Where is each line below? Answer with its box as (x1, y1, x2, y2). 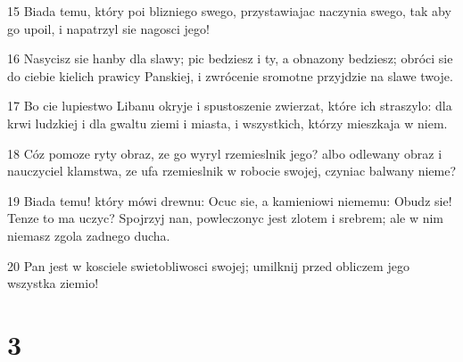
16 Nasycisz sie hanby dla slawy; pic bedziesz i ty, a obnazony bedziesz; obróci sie (7, 49, 453, 68)
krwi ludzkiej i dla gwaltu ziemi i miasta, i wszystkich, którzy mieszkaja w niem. (7, 113, 448, 132)
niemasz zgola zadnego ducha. (7, 226, 170, 244)
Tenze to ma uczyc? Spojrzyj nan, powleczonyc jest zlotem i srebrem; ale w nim (7, 209, 444, 227)
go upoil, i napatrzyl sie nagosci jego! (7, 19, 210, 37)
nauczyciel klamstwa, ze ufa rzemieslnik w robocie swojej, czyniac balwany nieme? (7, 161, 457, 180)
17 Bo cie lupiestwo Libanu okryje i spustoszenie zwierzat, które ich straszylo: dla (7, 96, 452, 115)
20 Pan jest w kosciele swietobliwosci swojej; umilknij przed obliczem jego (7, 256, 409, 275)
